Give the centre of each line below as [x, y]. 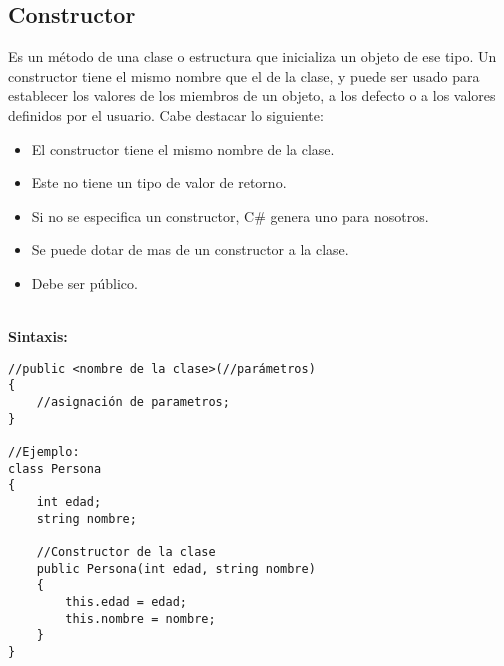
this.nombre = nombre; [140, 618]
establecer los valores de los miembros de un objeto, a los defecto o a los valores [252, 95]
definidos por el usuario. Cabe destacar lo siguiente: [166, 114]
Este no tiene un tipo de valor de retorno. [159, 182]
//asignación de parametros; [133, 402]
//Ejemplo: [44, 452]
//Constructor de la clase [126, 551]
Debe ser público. [84, 282]
